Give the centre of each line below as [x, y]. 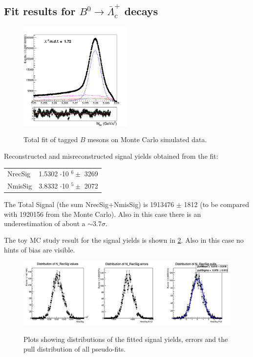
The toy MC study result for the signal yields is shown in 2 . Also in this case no [124, 240]
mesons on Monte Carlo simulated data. [147, 139]
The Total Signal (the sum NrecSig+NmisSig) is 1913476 [89, 204]
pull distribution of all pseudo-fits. [75, 348]
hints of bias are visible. [40, 249]
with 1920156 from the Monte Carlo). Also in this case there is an [103, 214]
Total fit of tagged [51, 139]
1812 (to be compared [216, 204]
